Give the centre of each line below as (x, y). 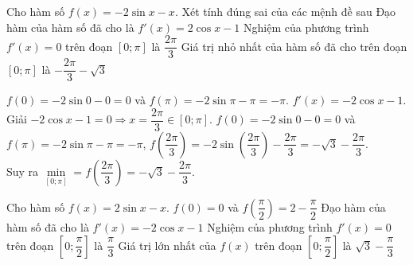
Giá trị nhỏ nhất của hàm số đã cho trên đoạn (294, 46)
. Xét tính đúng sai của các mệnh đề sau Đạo (285, 11)
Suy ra (23, 171)
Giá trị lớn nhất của (167, 245)
